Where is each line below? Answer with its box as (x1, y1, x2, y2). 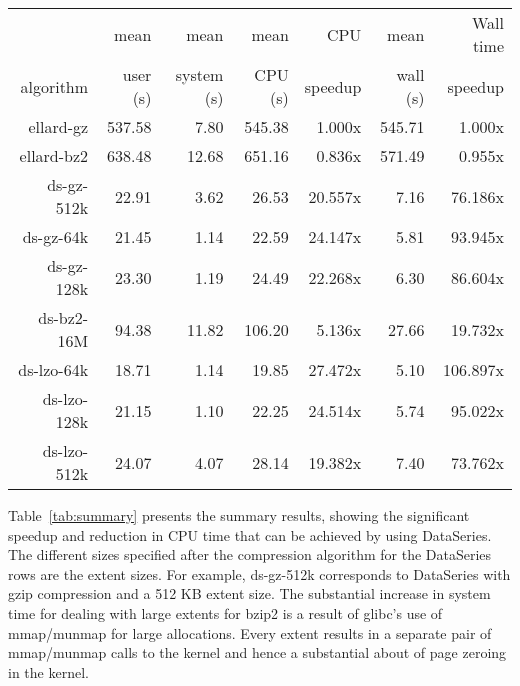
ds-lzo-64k (18, 358, 89, 381)
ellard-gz (28, 115, 89, 138)
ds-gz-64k (22, 225, 89, 248)
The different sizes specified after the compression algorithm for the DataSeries (8, 544, 492, 565)
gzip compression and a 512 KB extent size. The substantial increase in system (8, 583, 491, 604)
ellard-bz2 (19, 144, 89, 167)
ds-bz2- (38, 306, 89, 329)
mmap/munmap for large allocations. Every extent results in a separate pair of (8, 622, 492, 643)
